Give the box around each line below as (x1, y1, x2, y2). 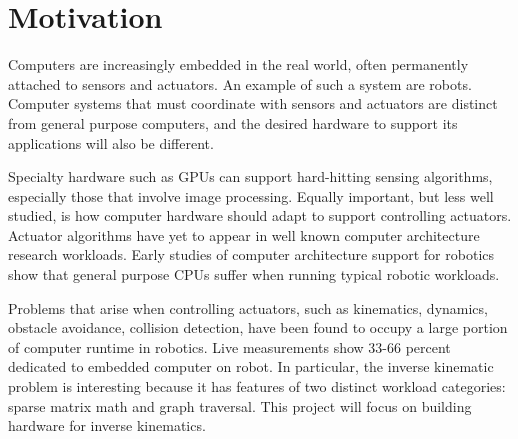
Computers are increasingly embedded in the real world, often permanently (8, 54, 469, 75)
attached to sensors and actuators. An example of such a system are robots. (8, 73, 472, 94)
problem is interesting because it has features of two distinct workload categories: (8, 376, 506, 397)
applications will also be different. (8, 132, 214, 153)
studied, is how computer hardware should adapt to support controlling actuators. (8, 205, 512, 226)
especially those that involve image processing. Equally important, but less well (8, 185, 494, 206)
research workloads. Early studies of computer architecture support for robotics (8, 244, 495, 265)
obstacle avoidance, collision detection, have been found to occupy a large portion (8, 317, 508, 338)
